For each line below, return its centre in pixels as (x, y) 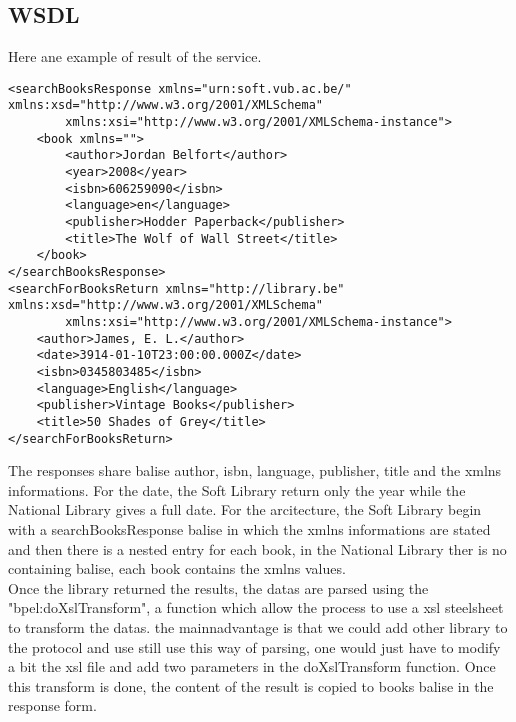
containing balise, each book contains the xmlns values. (177, 568)
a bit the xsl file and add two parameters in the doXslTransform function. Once (252, 666)
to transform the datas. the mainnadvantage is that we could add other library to (258, 626)
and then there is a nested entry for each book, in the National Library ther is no (257, 548)
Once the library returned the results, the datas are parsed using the (218, 587)
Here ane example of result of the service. (135, 56)
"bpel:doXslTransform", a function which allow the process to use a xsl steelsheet (256, 607)
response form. (52, 705)
